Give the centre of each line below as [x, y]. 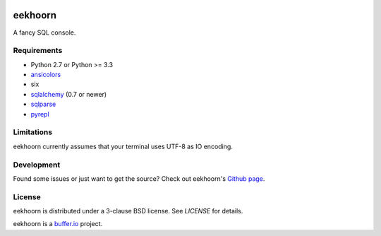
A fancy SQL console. [44, 33]
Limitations [33, 132]
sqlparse [43, 104]
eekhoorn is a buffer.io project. [58, 224]
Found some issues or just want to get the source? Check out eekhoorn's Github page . [139, 178]
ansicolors [46, 75]
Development [37, 165]
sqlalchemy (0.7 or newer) [69, 94]
